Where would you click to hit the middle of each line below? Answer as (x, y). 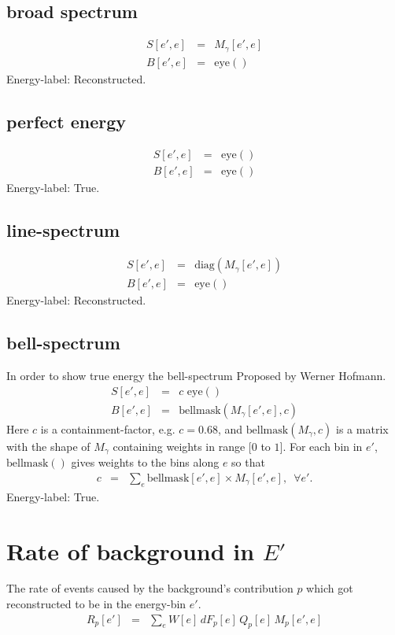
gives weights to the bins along (145, 462)
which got (330, 588)
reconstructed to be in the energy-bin (96, 604)
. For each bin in (323, 446)
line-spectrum (63, 229)
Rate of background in (131, 550)
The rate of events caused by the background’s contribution (150, 588)
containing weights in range (179, 446)
